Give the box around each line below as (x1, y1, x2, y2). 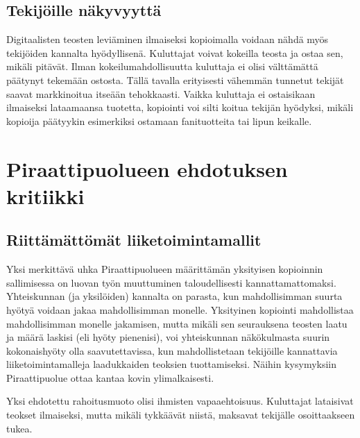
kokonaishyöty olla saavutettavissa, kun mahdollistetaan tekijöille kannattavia (6, 343, 338, 357)
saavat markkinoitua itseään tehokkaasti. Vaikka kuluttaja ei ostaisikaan (6, 86, 316, 101)
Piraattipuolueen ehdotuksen (6, 154, 288, 183)
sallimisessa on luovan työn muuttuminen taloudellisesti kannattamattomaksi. (6, 275, 336, 289)
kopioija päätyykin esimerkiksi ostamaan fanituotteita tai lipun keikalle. (6, 113, 312, 128)
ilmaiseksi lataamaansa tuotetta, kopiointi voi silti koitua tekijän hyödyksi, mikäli (6, 100, 354, 115)
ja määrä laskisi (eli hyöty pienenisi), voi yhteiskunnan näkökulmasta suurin (6, 330, 330, 344)
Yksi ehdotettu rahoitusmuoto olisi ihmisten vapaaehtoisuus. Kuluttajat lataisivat (6, 394, 354, 408)
